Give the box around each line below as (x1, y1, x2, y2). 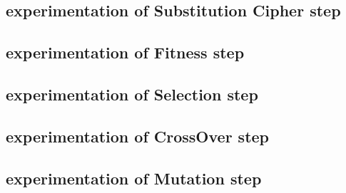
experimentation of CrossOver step (6, 125, 270, 147)
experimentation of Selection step (6, 83, 258, 105)
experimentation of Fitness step (6, 41, 245, 63)
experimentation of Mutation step (6, 167, 262, 189)
